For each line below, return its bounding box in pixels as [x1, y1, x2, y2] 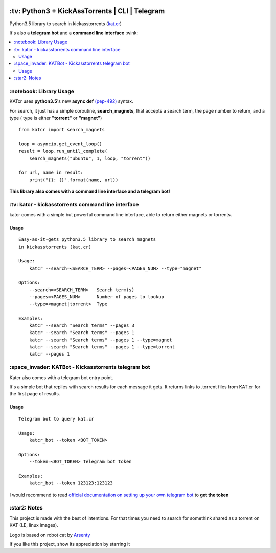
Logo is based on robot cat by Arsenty [9, 532, 90, 538]
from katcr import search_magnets [18, 127, 105, 132]
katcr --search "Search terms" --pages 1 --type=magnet [29, 337, 172, 343]
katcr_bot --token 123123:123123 [29, 480, 113, 486]
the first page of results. [9, 391, 60, 397]
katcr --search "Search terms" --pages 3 [29, 322, 135, 328]
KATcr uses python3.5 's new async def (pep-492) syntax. [9, 98, 133, 104]
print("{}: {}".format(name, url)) [29, 177, 119, 183]
